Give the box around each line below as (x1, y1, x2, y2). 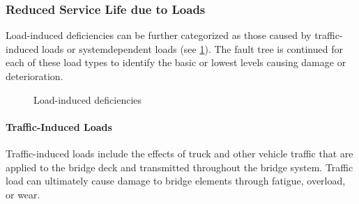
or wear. (6, 187, 40, 201)
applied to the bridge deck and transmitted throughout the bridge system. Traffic (6, 159, 353, 174)
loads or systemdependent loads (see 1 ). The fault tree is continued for (42, 41, 343, 56)
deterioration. (6, 69, 63, 83)
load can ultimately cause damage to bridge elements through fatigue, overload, (6, 173, 346, 188)
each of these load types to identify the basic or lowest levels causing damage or (6, 55, 346, 70)
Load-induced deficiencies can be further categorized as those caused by (6, 28, 312, 42)
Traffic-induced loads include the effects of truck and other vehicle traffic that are (6, 146, 353, 160)
